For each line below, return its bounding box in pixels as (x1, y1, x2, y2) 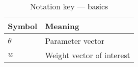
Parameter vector (45, 35, 105, 46)
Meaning (45, 20, 80, 32)
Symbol (8, 20, 37, 32)
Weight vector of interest (45, 49, 130, 61)
